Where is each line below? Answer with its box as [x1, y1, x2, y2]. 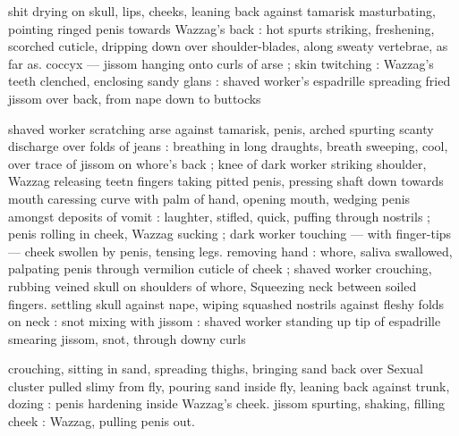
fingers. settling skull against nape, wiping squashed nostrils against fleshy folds [8, 294, 445, 313]
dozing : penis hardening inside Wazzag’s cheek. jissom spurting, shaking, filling [8, 394, 445, 413]
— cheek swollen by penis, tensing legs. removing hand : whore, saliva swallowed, [8, 241, 453, 260]
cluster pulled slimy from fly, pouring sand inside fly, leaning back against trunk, [8, 376, 450, 395]
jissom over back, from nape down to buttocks [8, 88, 261, 107]
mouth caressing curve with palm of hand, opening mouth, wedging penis [8, 189, 411, 207]
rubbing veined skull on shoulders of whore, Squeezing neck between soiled [8, 276, 417, 295]
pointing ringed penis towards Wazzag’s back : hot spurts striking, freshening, [8, 19, 435, 38]
